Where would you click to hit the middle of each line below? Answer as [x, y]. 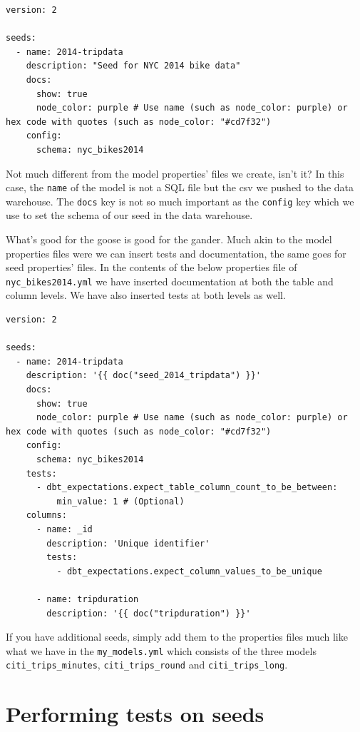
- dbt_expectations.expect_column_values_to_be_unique [189, 571]
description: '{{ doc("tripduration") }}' [149, 613]
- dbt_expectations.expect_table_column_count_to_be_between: [187, 488]
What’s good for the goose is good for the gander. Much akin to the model [169, 239]
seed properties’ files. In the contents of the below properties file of [151, 267]
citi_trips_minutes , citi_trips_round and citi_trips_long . [147, 665]
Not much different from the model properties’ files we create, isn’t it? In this [175, 173]
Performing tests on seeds [135, 714]
